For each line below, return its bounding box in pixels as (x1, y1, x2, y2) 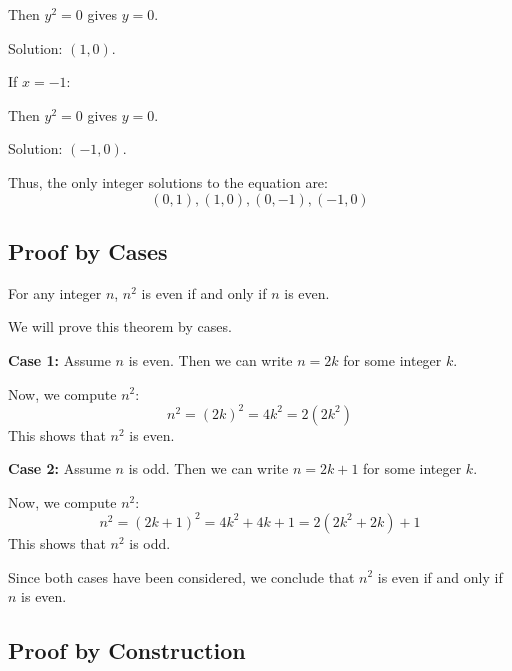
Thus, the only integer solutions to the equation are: (8, 171, 328, 192)
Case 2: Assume (8, 458, 111, 479)
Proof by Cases (8, 235, 168, 266)
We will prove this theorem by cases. (8, 316, 232, 337)
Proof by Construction (8, 635, 246, 666)
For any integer (8, 282, 102, 303)
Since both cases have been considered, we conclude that (8, 566, 355, 587)
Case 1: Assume (8, 349, 111, 370)
